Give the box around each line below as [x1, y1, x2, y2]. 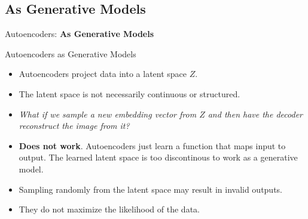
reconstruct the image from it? [19, 119, 130, 132]
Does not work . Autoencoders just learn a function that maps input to [19, 139, 286, 152]
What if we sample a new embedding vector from [19, 107, 197, 120]
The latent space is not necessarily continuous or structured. [19, 87, 240, 100]
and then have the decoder [208, 107, 303, 120]
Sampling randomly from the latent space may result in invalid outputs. [19, 183, 283, 195]
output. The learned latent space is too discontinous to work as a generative [19, 151, 298, 164]
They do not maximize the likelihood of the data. [19, 203, 200, 215]
